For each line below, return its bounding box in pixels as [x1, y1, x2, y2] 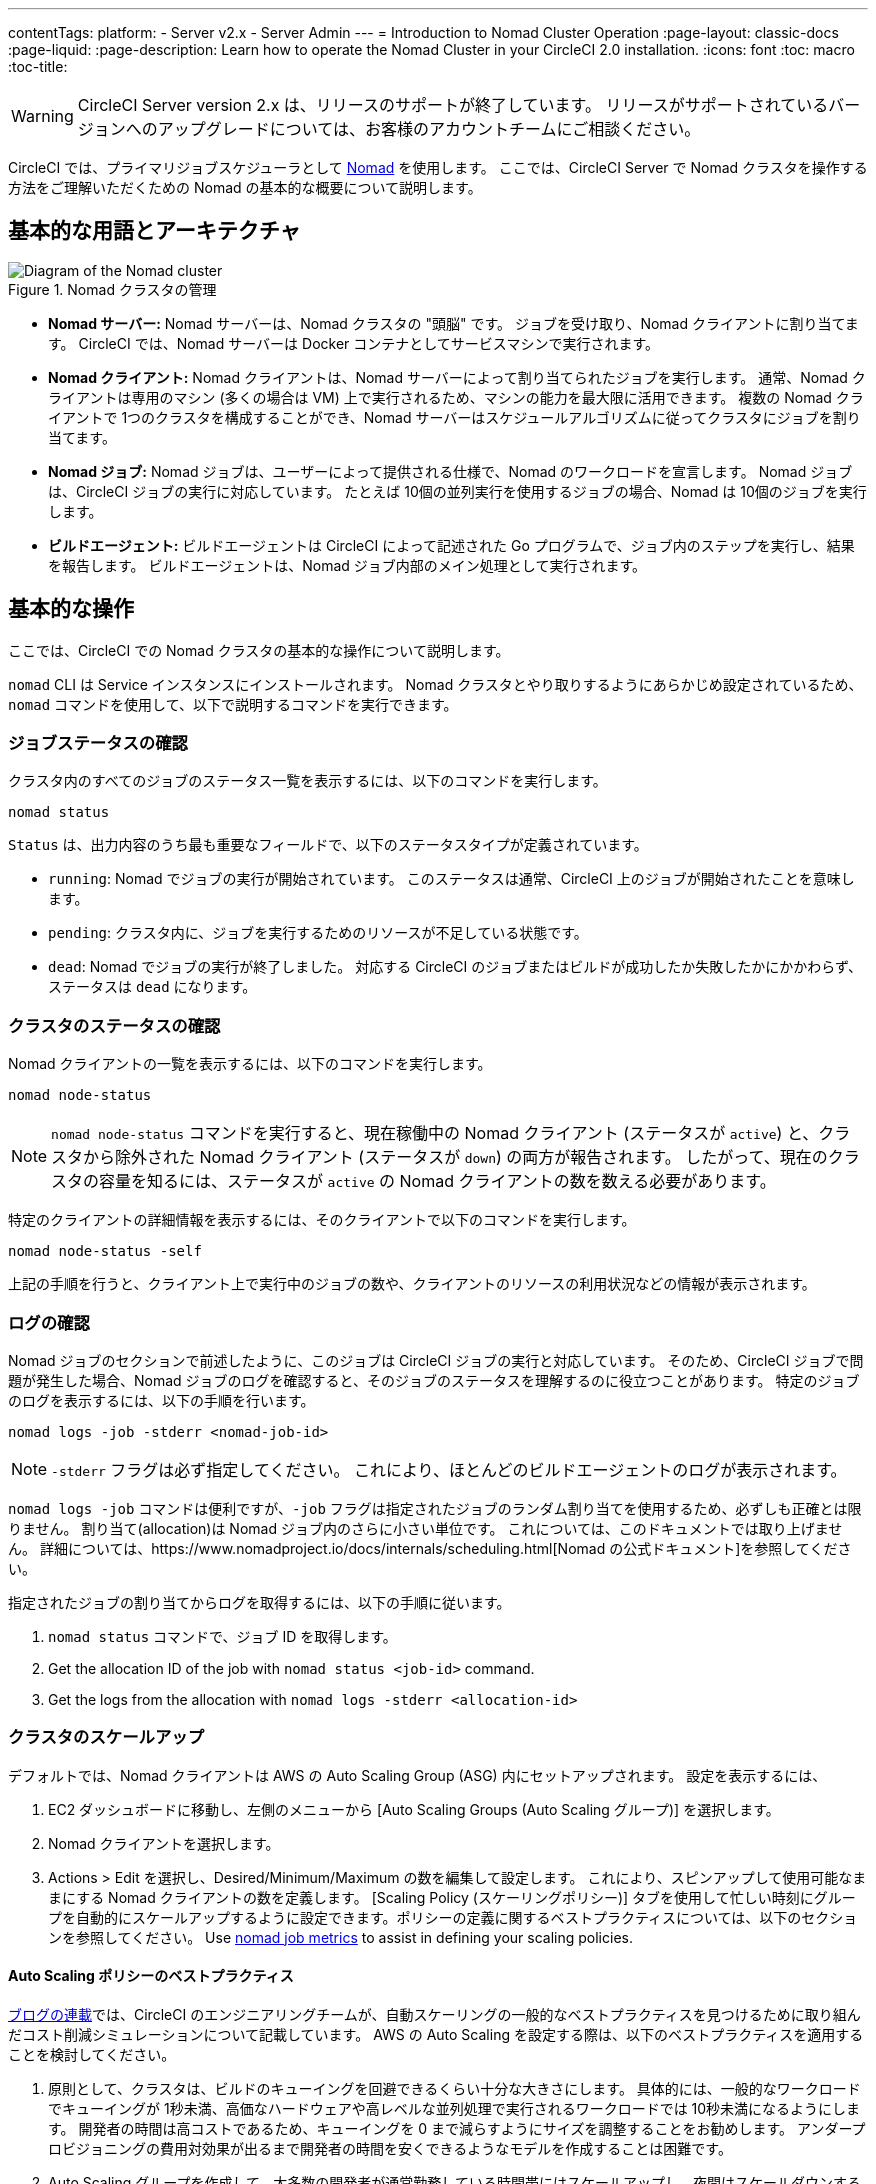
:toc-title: [8, 58, 68, 75]
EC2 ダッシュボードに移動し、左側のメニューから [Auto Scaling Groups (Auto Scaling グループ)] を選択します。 [48, 1800, 780, 1818]
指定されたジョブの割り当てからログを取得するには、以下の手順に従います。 [8, 1593, 511, 1611]
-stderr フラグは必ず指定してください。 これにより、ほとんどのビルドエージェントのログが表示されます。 [51, 1459, 847, 1480]
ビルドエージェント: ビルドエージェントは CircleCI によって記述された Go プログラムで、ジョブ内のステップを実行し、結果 [48, 536, 855, 554]
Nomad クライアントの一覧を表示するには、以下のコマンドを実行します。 [8, 1055, 492, 1073]
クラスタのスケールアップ [8, 1727, 204, 1748]
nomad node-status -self [8, 1243, 202, 1260]
